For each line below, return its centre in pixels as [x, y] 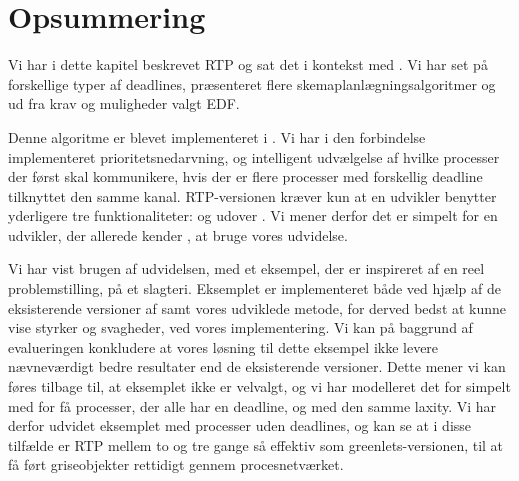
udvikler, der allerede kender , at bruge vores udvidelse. [178, 234]
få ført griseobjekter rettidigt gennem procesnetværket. [176, 464]
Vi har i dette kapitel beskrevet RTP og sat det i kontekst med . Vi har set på [248, 64]
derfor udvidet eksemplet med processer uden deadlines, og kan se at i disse [240, 425]
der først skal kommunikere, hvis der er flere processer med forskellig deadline [245, 176]
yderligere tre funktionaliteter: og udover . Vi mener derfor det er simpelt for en [253, 215]
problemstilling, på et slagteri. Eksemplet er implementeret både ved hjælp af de [254, 288]
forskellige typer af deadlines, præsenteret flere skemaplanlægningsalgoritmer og [252, 83]
